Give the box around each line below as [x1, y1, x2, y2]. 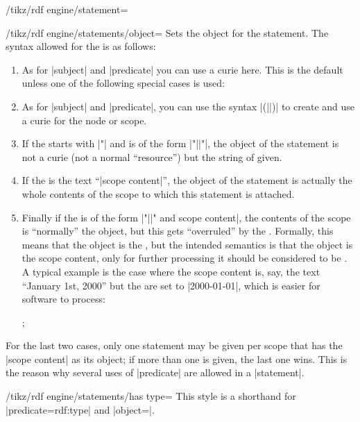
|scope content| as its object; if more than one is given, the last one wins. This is [6, 351, 348, 366]
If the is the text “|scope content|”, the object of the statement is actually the [22, 173, 352, 187]
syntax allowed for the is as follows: [6, 39, 156, 53]
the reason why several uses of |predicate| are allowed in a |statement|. [6, 365, 305, 380]
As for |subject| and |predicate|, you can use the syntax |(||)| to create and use [22, 99, 355, 113]
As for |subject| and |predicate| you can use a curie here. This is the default [22, 62, 343, 76]
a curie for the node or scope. [22, 112, 147, 127]
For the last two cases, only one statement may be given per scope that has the [6, 338, 343, 353]
